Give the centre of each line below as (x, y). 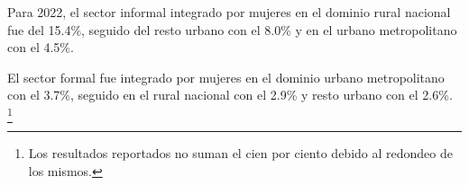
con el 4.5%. (41, 47)
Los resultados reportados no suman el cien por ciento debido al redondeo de (240, 153)
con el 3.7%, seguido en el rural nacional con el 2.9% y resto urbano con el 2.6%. (230, 95)
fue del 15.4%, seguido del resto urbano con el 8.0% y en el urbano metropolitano (232, 29)
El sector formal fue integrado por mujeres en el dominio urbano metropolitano (226, 77)
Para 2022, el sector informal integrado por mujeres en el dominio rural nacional (229, 12)
